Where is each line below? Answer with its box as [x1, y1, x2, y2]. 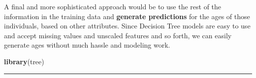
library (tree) [4, 56, 44, 66]
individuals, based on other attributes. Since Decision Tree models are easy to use [4, 21, 251, 31]
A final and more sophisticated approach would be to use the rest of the [4, 1, 222, 11]
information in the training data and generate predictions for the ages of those [4, 11, 250, 21]
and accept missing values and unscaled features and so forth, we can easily [4, 30, 232, 40]
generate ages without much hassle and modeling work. [4, 40, 170, 50]
